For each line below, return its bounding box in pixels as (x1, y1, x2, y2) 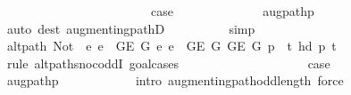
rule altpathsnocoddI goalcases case (6, 53, 330, 72)
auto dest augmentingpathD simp (6, 19, 255, 37)
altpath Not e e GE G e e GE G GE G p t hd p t (6, 36, 337, 55)
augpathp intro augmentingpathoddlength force (6, 71, 344, 90)
